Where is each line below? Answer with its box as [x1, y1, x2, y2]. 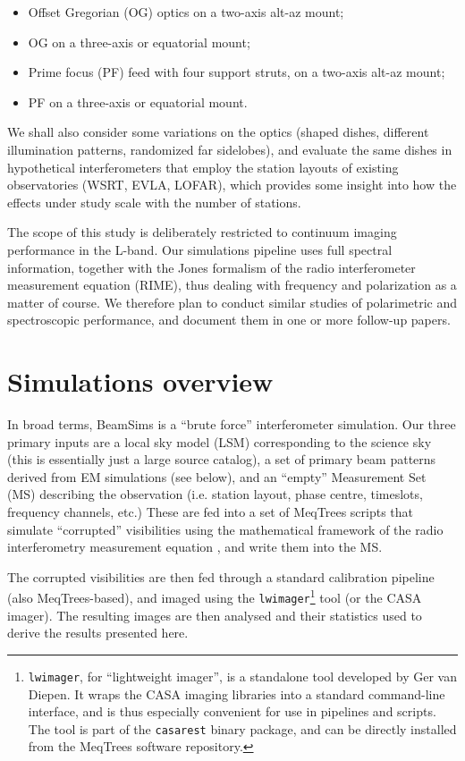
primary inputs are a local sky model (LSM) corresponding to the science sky [7, 432, 432, 451]
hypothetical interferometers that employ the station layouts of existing [7, 157, 399, 176]
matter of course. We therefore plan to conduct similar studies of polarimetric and [7, 292, 458, 311]
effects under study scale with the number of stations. [7, 192, 301, 211]
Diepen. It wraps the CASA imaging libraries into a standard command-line [28, 684, 445, 703]
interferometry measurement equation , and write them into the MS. [7, 537, 383, 556]
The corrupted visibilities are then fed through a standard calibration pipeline [7, 567, 435, 586]
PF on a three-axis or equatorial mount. [28, 92, 248, 111]
